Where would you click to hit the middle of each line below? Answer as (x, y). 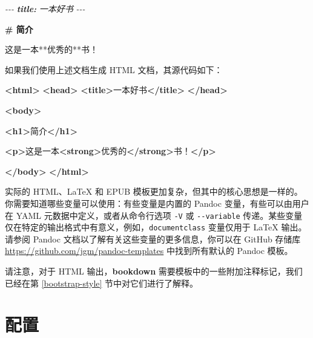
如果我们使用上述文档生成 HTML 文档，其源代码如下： (114, 69)
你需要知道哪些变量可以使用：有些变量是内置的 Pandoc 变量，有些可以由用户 (157, 203)
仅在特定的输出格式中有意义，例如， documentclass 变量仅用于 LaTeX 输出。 (156, 227)
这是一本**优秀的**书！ (51, 49)
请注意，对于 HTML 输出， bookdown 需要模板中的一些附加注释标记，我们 (154, 271)
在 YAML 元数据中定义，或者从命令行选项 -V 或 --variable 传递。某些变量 (154, 215)
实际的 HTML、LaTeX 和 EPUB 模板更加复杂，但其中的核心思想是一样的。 (154, 191)
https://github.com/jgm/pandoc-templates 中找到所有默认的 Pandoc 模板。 (149, 251)
